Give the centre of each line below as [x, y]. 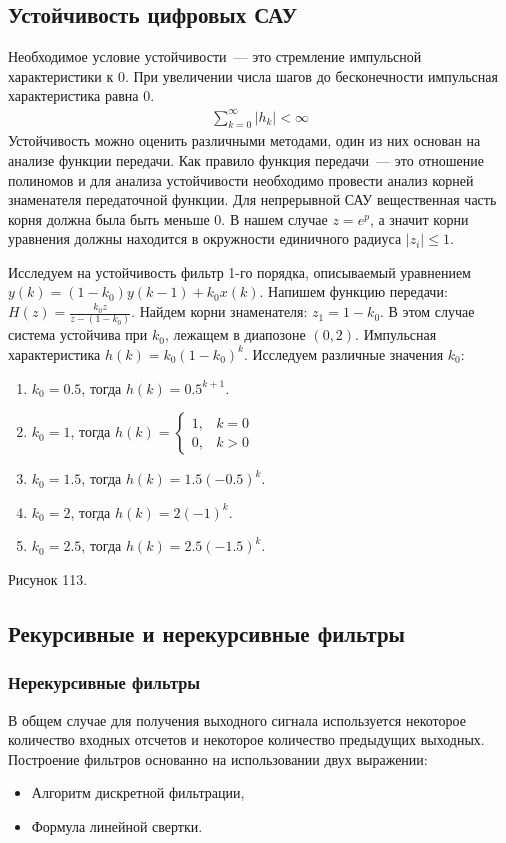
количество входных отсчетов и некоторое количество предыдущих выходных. [246, 739]
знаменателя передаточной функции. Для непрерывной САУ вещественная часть [252, 199]
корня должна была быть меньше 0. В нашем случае [168, 218]
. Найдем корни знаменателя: [219, 311]
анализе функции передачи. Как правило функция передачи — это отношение [246, 159]
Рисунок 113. [48, 578]
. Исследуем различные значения [343, 353]
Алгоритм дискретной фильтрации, [138, 792]
